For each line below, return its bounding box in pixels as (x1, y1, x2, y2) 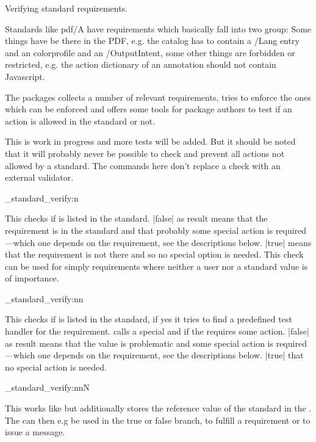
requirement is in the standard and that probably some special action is (5, 223, 273, 236)
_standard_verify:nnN (5, 381, 90, 394)
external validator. (5, 171, 74, 184)
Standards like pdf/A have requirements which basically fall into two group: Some (5, 22, 312, 35)
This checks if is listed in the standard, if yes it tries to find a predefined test (5, 313, 292, 325)
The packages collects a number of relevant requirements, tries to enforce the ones (5, 90, 311, 103)
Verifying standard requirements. (5, 2, 128, 14)
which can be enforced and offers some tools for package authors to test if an (5, 103, 292, 115)
